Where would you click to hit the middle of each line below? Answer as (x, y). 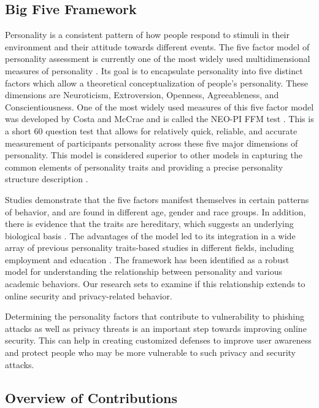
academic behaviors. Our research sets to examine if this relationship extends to (155, 284)
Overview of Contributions (91, 397)
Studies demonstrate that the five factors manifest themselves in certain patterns (157, 199)
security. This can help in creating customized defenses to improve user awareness (158, 340)
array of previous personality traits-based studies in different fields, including (149, 248)
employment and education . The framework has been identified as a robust (147, 259)
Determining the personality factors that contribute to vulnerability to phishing (155, 316)
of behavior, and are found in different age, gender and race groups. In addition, (156, 211)
